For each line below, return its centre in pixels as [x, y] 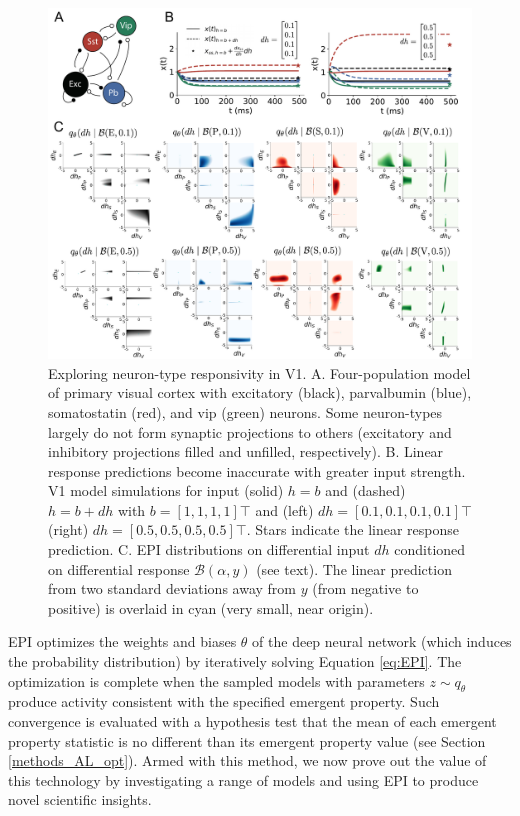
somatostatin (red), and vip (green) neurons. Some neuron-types [245, 411]
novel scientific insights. [80, 799]
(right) [68, 529]
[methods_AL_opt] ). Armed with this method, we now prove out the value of [247, 760]
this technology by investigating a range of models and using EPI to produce [243, 779]
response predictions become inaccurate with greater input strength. [257, 470]
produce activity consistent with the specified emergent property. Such [224, 701]
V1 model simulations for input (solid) [166, 490]
